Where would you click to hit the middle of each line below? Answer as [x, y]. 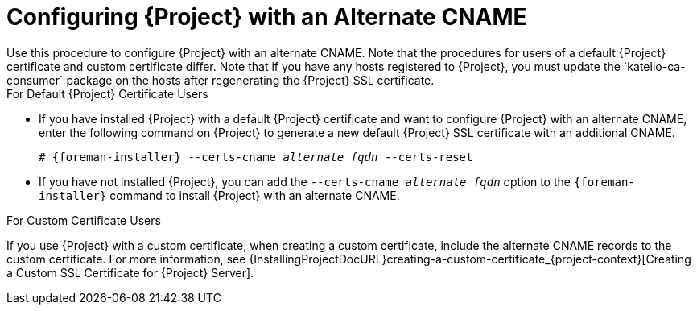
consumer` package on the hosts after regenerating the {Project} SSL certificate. [221, 80]
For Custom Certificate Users [84, 220]
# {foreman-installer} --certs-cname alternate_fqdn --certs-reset [256, 157]
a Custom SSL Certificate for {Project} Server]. [130, 272]
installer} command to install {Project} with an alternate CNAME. [219, 195]
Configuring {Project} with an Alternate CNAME [267, 17]
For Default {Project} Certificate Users [107, 93]
